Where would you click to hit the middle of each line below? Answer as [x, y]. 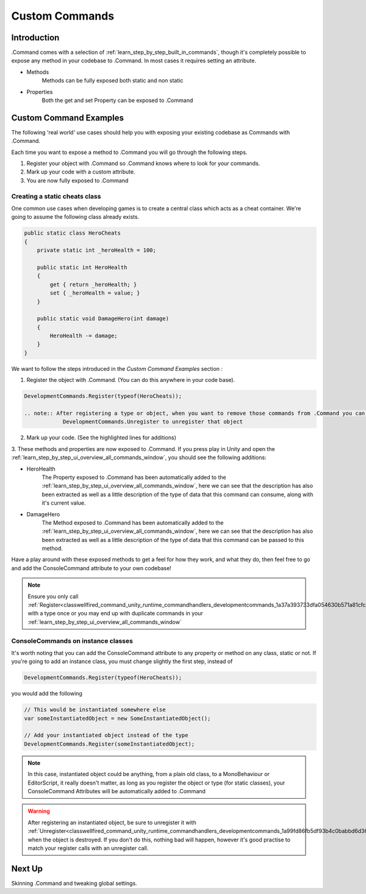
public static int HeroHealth [82, 267]
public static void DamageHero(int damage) [103, 319]
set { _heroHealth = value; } [95, 293]
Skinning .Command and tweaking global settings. [74, 883]
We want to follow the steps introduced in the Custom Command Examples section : [117, 368]
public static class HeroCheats [73, 233]
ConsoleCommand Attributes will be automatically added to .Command [117, 791]
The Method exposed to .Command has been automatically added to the [133, 522]
